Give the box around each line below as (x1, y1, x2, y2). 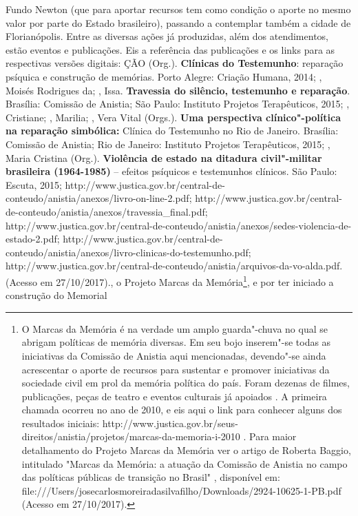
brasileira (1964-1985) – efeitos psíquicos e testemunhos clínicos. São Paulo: (6, 164, 337, 178)
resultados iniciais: (21, 415, 100, 430)
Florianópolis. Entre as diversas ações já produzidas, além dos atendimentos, (6, 29, 328, 43)
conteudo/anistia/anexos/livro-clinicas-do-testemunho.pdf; (6, 245, 251, 259)
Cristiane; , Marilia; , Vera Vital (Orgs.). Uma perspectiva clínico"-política (6, 110, 341, 124)
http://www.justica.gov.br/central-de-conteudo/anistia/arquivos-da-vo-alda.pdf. (6, 258, 343, 273)
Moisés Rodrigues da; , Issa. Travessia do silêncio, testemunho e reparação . (6, 83, 350, 97)
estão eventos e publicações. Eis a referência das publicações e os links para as (6, 42, 335, 56)
